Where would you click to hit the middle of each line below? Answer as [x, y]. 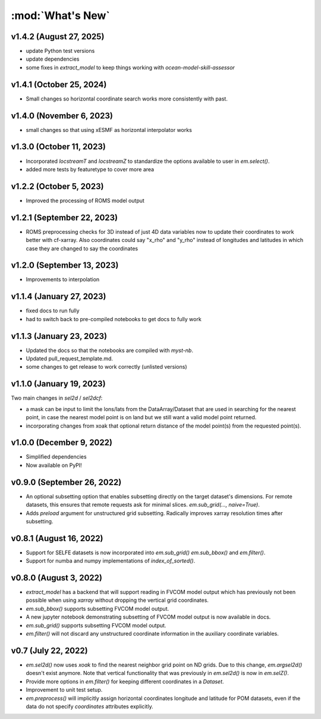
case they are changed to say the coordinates [82, 248]
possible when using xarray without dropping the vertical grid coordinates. [117, 600]
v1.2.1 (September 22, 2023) [64, 217]
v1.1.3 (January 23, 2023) [59, 336]
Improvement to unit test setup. [64, 690]
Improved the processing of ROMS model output [85, 200]
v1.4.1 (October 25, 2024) [59, 84]
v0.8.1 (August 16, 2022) [57, 538]
